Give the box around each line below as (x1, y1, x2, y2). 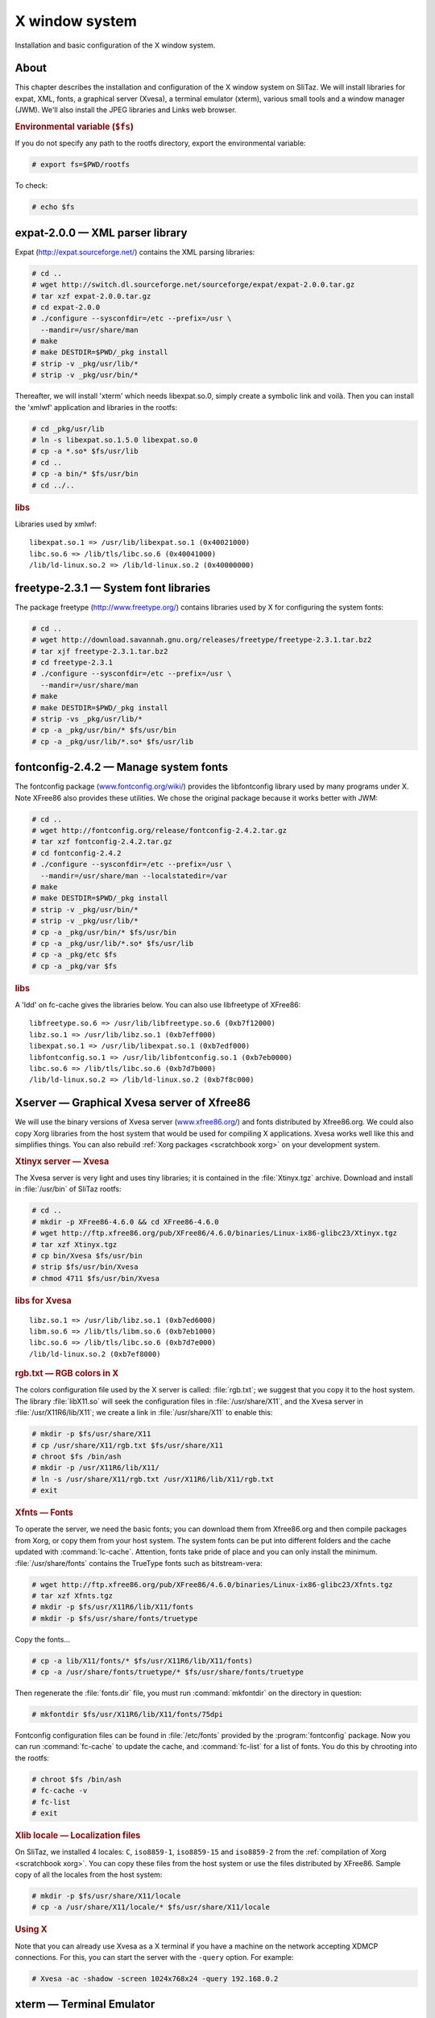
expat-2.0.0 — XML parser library (14, 226, 188, 240)
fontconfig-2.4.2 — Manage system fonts (14, 760, 229, 774)
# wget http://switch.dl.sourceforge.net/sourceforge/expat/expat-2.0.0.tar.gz (31, 280, 355, 290)
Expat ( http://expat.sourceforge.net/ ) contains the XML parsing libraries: (14, 247, 255, 257)
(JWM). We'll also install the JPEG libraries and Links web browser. (14, 105, 237, 115)
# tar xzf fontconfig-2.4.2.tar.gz (31, 837, 172, 847)
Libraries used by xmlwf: (14, 519, 97, 529)
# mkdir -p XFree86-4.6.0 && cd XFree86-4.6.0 (31, 1217, 219, 1226)
